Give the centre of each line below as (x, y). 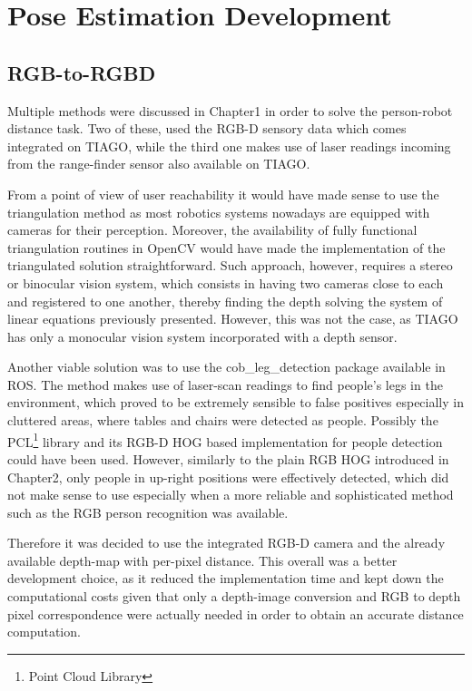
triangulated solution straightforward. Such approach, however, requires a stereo (230, 265)
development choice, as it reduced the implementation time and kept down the (226, 578)
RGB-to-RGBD (82, 72)
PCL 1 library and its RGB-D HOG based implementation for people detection (225, 440)
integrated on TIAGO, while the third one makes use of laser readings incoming (229, 146)
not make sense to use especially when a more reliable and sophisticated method (231, 495)
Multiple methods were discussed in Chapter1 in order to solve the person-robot (230, 110)
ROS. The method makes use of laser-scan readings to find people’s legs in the (225, 384)
